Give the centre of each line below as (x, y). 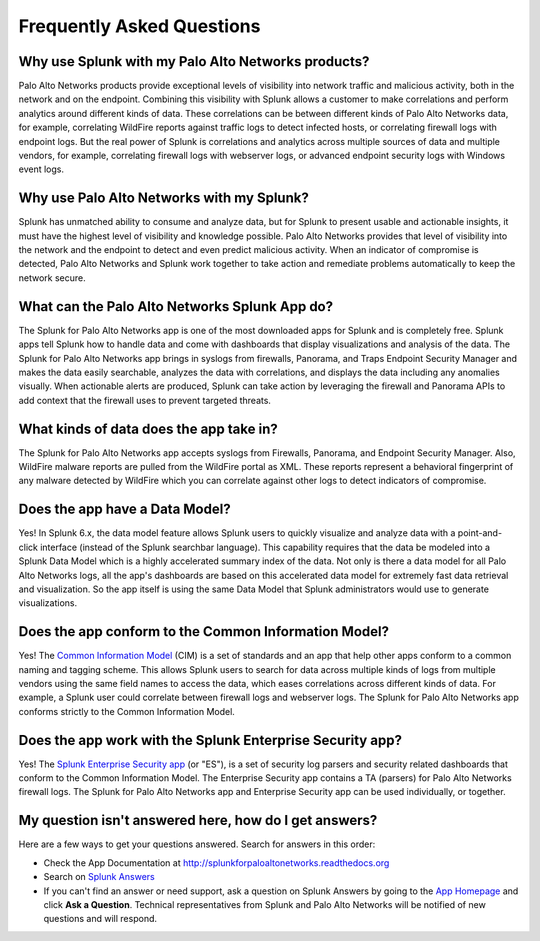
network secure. (52, 277)
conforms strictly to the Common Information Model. (126, 711)
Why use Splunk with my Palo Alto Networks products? (194, 61)
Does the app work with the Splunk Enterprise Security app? (210, 740)
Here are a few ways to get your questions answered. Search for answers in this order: (197, 844)
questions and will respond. (100, 919)
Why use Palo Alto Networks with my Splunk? (163, 198)
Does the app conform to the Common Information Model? (204, 631)
